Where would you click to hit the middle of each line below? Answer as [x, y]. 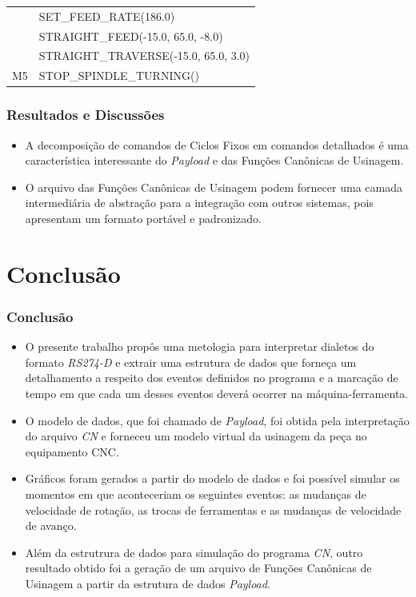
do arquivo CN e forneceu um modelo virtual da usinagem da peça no [196, 436]
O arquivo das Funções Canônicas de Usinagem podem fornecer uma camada [214, 187]
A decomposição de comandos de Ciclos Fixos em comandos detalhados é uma [217, 144]
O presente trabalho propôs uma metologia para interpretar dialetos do [200, 346]
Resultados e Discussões [86, 115]
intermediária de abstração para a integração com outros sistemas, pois [199, 203]
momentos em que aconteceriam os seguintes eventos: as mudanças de [196, 494]
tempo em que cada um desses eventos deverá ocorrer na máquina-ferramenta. [217, 393]
